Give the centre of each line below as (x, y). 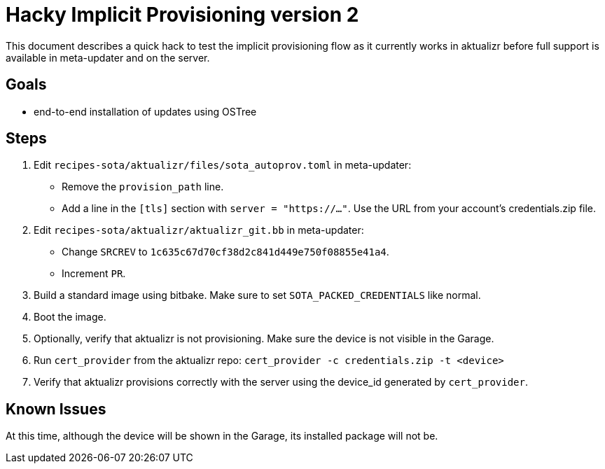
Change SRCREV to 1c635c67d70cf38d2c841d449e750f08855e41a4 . (225, 252)
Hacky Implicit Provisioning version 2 (182, 15)
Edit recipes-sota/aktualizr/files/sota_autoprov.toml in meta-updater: (223, 165)
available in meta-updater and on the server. (108, 57)
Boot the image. (70, 317)
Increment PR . (94, 274)
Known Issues (56, 409)
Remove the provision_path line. (143, 187)
